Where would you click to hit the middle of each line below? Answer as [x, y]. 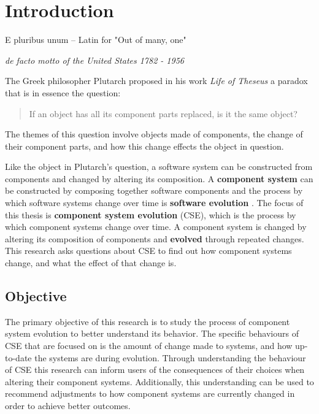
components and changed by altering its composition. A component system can [159, 178]
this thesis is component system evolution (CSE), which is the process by [151, 214]
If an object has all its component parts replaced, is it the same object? [163, 113]
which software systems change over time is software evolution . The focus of [154, 203]
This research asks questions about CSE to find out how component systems [148, 251]
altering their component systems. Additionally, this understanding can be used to [159, 381]
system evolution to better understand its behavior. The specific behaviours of [152, 333]
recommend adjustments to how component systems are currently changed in [150, 393]
